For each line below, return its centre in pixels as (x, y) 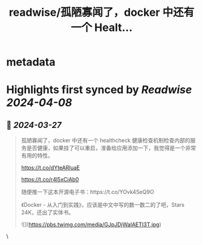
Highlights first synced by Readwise (99, 90)
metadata (31, 62)
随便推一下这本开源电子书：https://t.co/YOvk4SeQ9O (87, 192)
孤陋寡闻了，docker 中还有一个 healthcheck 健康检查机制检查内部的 (106, 141)
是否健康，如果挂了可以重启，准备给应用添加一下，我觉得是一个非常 (111, 148)
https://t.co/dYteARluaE (50, 168)
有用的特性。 (37, 156)
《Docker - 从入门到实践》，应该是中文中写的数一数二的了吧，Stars (103, 205)
